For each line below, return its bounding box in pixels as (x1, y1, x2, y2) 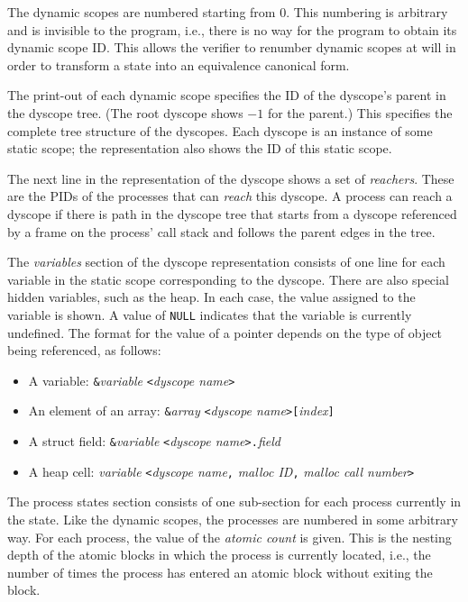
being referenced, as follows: (7, 341, 161, 360)
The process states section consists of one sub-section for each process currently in (7, 492, 462, 511)
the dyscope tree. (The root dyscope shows (7, 103, 243, 122)
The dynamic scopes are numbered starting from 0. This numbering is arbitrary (7, 3, 448, 21)
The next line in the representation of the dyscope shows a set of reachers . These (7, 169, 454, 187)
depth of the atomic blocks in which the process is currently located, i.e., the (7, 545, 431, 564)
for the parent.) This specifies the (267, 103, 453, 122)
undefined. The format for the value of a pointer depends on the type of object (7, 323, 443, 342)
